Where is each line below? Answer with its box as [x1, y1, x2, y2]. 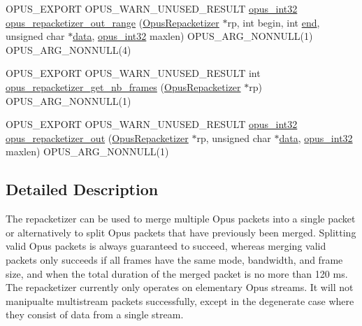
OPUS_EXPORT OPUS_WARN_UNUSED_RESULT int [6, 66, 261, 80]
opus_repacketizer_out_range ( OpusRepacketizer [6, 15, 219, 29]
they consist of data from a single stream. [6, 307, 184, 322]
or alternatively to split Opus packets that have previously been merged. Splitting [6, 225, 356, 239]
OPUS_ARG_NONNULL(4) [6, 42, 131, 57]
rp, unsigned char [196, 130, 271, 145]
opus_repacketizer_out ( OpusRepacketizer [6, 130, 189, 145]
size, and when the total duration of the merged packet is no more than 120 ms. [6, 266, 348, 281]
